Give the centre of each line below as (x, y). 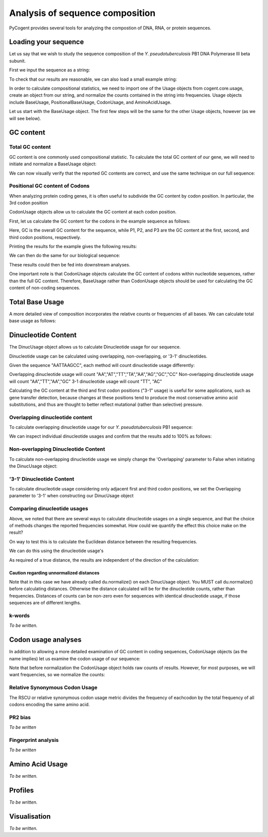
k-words (19, 615)
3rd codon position (29, 203)
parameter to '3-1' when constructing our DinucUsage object (71, 496)
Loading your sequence (47, 42)
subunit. (17, 61)
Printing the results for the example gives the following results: (73, 246)
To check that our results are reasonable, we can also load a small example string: (93, 79)
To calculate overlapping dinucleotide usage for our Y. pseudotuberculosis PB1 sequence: (101, 427)
